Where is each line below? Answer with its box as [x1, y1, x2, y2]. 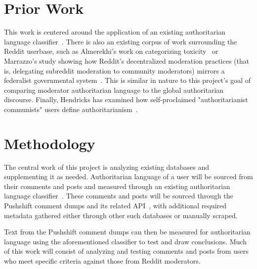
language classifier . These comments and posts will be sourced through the [4, 191, 233, 201]
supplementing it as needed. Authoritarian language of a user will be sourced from [4, 171, 253, 182]
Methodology [4, 133, 95, 153]
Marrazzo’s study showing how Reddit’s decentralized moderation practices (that [4, 55, 250, 66]
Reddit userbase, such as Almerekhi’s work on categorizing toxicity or [4, 46, 218, 56]
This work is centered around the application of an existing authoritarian [4, 27, 226, 37]
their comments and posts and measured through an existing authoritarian [4, 181, 230, 191]
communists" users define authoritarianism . [4, 104, 138, 114]
